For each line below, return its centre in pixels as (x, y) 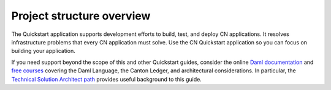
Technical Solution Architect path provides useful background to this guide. (106, 79)
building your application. (44, 51)
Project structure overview (81, 16)
